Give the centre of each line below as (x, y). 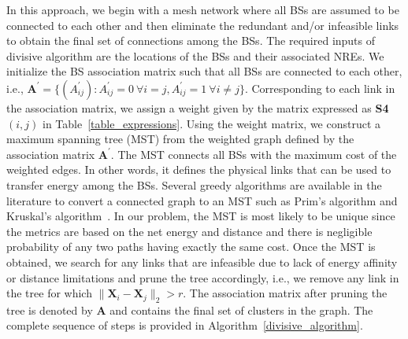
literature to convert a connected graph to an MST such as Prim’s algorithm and (202, 200)
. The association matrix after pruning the (285, 293)
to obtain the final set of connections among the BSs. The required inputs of (191, 41)
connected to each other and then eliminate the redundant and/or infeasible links (203, 25)
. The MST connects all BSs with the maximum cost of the (254, 154)
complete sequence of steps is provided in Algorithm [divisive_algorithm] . (185, 325)
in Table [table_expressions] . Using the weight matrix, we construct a (211, 123)
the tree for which (49, 293)
